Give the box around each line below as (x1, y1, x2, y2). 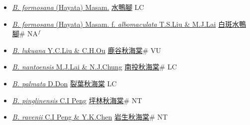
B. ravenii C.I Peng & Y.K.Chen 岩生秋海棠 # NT (12, 112, 168, 122)
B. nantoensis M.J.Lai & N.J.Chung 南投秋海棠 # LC (12, 62, 177, 72)
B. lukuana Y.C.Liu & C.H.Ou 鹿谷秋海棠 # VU (12, 45, 161, 55)
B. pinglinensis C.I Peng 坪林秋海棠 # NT (12, 95, 142, 105)
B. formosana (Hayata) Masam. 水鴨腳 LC (12, 2, 144, 12)
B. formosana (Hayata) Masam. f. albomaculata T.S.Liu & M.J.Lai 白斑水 (12, 18, 239, 29)
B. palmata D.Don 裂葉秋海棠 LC (12, 78, 117, 88)
